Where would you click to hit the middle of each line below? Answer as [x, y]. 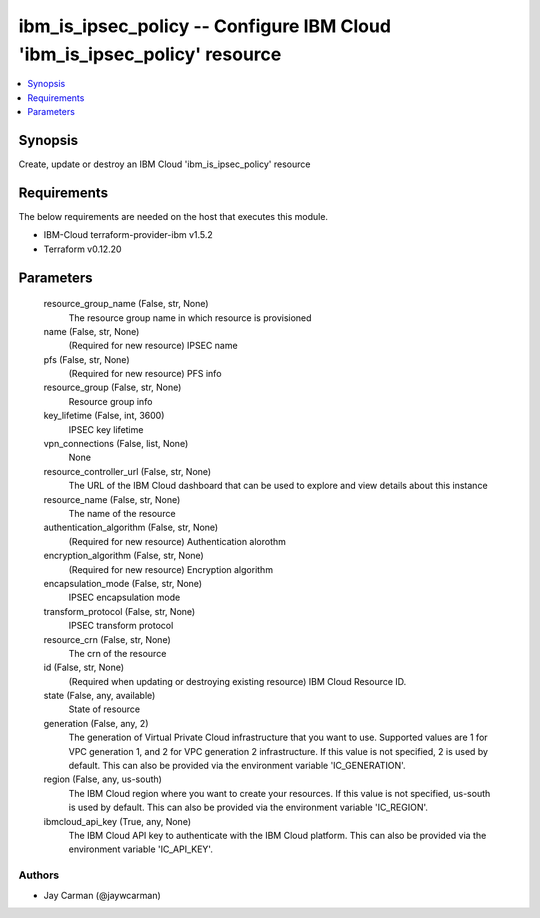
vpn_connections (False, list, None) [116, 444]
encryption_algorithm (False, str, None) [123, 556]
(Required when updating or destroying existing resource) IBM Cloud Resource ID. [237, 681]
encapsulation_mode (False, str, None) [123, 583]
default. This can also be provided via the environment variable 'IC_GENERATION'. [237, 766]
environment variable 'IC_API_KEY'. [141, 849]
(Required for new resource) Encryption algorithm [171, 569]
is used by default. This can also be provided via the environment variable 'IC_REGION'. [248, 807]
